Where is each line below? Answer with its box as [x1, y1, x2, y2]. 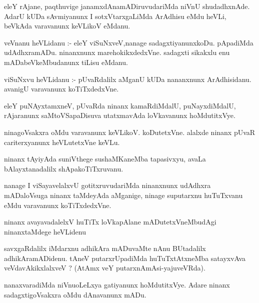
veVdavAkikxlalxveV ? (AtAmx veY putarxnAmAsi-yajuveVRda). [4, 262, 205, 273]
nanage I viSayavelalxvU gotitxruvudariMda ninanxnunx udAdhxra [4, 180, 211, 190]
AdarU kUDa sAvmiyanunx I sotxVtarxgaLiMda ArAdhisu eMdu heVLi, [4, 10, 226, 21]
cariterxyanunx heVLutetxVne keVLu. [4, 136, 120, 147]
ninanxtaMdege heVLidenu [4, 226, 86, 236]
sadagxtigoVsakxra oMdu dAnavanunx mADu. [4, 289, 146, 299]
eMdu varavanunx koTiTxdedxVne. [4, 199, 111, 210]
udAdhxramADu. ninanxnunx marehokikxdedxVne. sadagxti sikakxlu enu [4, 47, 230, 57]
